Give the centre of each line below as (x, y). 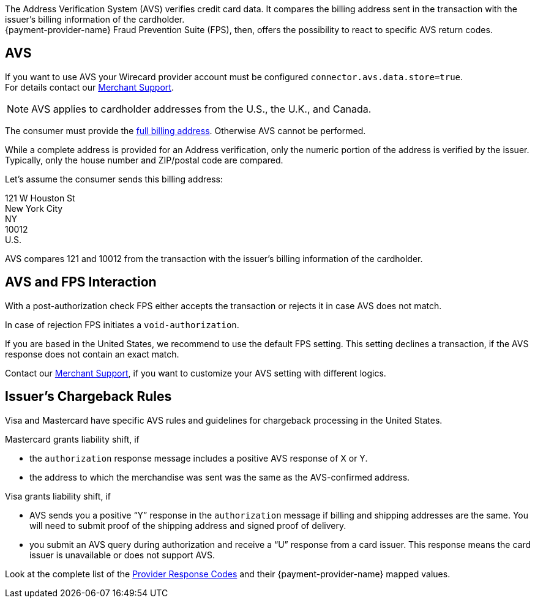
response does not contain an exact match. (92, 354)
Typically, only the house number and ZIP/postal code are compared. (144, 160)
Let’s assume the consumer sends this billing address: (114, 179)
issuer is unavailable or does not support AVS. (122, 555)
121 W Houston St (40, 198)
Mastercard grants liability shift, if (72, 439)
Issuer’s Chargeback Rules (88, 397)
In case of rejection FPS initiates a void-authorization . (122, 324)
